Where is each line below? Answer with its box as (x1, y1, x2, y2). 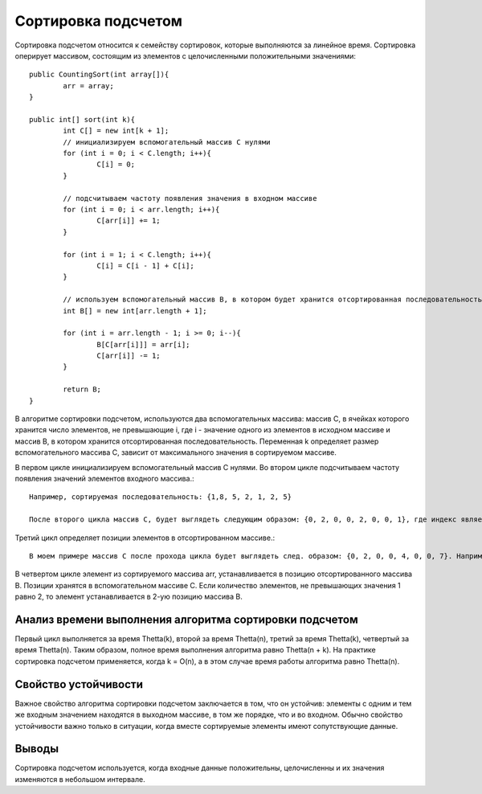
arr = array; (63, 81, 114, 90)
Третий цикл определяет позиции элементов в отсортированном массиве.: (14, 533, 276, 542)
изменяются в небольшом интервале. (14, 774, 145, 784)
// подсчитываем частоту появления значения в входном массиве (63, 194, 317, 203)
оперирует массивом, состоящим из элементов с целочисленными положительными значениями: (14, 51, 357, 60)
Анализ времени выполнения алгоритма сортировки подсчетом (14, 612, 358, 626)
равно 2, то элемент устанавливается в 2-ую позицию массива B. (14, 591, 243, 602)
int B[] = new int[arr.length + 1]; (63, 306, 208, 315)
